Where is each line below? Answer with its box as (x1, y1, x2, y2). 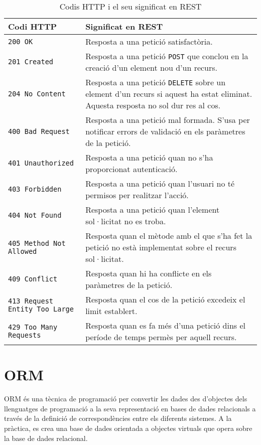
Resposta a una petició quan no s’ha (85, 152, 213, 163)
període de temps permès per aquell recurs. (85, 331, 237, 343)
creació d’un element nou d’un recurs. (85, 62, 218, 73)
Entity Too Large (8, 305, 74, 313)
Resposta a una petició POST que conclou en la (85, 50, 248, 62)
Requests (8, 331, 41, 339)
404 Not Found (8, 211, 62, 219)
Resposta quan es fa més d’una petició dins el (85, 320, 246, 331)
